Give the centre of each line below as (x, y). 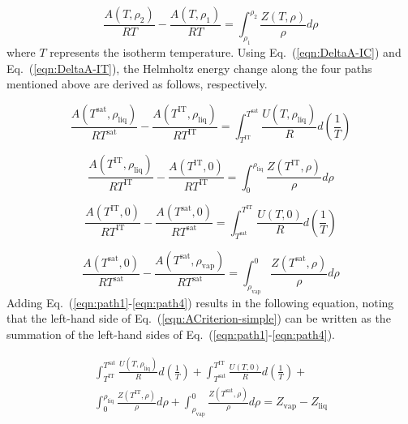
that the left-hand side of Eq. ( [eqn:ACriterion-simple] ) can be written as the (199, 318)
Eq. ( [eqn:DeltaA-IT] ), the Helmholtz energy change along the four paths (189, 68)
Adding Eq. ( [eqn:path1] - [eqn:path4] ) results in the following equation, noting (200, 302)
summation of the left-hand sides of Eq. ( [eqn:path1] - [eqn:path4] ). (171, 334)
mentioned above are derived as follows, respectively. (137, 84)
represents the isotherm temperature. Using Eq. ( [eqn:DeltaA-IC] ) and (225, 52)
